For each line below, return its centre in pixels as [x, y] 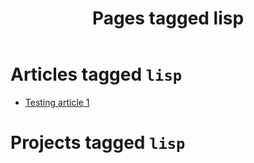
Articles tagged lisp [96, 74]
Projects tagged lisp [98, 143]
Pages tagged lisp [168, 18]
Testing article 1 [57, 102]
